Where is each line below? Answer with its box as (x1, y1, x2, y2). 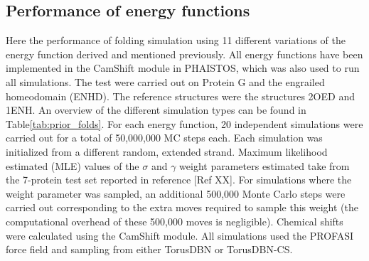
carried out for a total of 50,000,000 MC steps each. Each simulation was (6, 130, 323, 145)
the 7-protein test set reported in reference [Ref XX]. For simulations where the (6, 172, 352, 187)
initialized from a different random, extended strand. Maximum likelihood (6, 144, 328, 159)
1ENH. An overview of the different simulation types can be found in (6, 102, 306, 117)
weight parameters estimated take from (179, 158, 350, 173)
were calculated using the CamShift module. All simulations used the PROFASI (6, 228, 353, 243)
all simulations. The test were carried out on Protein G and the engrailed (6, 74, 325, 89)
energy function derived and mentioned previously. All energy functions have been (6, 46, 363, 61)
